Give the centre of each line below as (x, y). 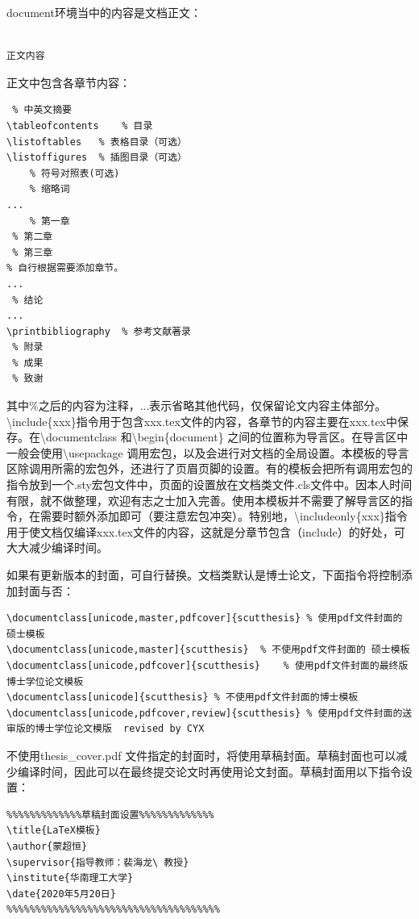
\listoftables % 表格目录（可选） (97, 142)
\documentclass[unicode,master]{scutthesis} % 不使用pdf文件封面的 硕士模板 (208, 650)
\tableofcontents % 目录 (80, 125)
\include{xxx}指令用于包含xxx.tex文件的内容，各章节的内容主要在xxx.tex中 (202, 421)
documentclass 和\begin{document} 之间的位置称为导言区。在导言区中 (227, 437)
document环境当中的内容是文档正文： (104, 12)
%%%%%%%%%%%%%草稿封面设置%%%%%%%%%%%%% (110, 815)
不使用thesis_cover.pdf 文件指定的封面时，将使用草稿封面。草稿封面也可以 (201, 755)
